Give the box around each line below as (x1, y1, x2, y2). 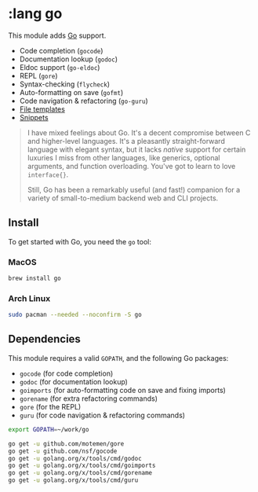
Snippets (19, 112, 49, 122)
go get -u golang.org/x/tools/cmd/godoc (8, 454, 143, 462)
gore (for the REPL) (19, 402, 82, 411)
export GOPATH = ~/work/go (8, 425, 89, 433)
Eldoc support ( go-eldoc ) (19, 62, 100, 72)
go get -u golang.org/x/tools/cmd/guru (8, 476, 139, 484)
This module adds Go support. (8, 31, 107, 40)
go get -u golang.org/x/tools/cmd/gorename (8, 469, 153, 477)
